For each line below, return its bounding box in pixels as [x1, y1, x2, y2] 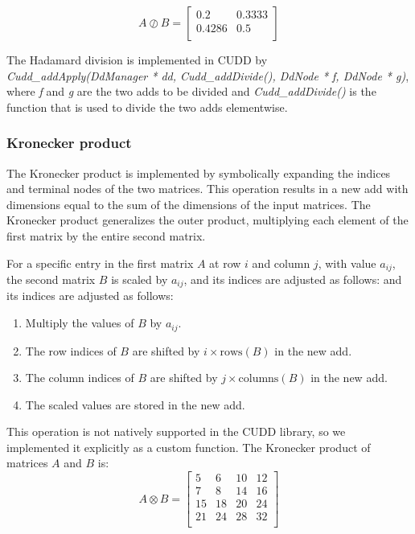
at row [209, 254, 241, 271]
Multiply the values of [25, 314, 134, 331]
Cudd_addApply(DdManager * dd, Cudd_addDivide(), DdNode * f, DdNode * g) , [6, 67, 409, 84]
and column [252, 254, 310, 271]
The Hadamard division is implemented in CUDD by [6, 51, 268, 68]
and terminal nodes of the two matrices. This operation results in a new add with [6, 180, 409, 197]
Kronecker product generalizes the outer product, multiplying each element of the [6, 212, 409, 228]
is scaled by [111, 271, 168, 288]
